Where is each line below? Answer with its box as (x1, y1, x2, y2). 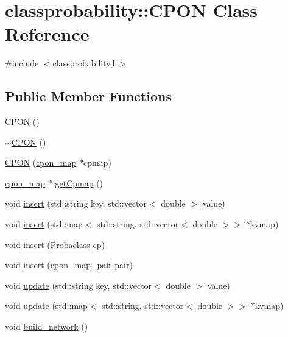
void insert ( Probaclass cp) (5, 238, 105, 250)
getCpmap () (55, 176, 104, 189)
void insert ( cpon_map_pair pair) (5, 258, 133, 271)
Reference (5, 21, 90, 46)
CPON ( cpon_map (5, 156, 77, 169)
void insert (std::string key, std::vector (5, 197, 147, 210)
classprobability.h (52, 57, 118, 69)
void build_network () (5, 320, 88, 333)
